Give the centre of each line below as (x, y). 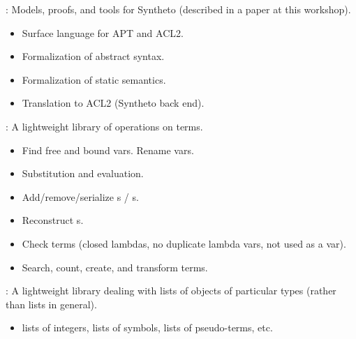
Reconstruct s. (53, 220)
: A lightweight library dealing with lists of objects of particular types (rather (171, 291)
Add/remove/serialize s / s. (80, 196)
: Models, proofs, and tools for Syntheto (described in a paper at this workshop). (178, 9)
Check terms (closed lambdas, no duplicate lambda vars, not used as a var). (184, 243)
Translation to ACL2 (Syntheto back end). (113, 103)
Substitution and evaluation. (83, 173)
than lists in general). (51, 304)
